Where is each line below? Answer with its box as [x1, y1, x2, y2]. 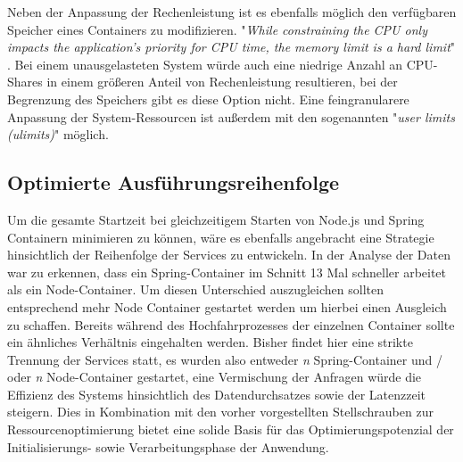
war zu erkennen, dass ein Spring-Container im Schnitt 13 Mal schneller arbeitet [7, 262, 447, 281]
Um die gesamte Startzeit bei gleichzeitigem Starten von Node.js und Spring [7, 210, 425, 228]
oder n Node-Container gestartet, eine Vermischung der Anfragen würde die [7, 367, 422, 386]
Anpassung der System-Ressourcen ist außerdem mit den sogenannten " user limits [7, 107, 455, 126]
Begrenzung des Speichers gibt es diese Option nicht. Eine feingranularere [7, 89, 409, 108]
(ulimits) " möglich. [7, 125, 109, 144]
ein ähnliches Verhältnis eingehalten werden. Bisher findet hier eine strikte [7, 333, 413, 351]
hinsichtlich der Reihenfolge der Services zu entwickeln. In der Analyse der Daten [7, 245, 451, 264]
